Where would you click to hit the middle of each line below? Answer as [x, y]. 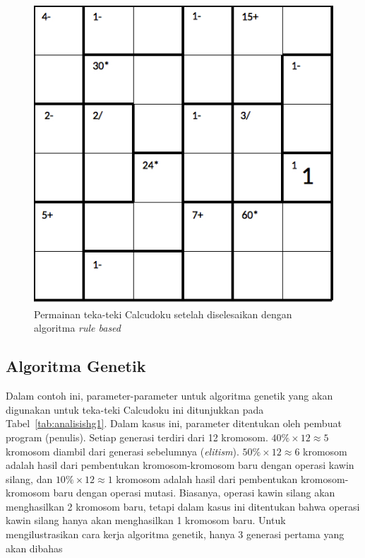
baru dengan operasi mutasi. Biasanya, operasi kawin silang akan [194, 493]
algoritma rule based [77, 328]
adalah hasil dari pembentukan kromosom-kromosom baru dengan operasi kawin [180, 465]
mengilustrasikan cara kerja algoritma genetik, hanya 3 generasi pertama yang [175, 534]
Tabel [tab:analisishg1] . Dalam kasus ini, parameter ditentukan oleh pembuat [174, 423]
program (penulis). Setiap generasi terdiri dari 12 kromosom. [137, 437]
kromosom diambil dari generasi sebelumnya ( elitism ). [122, 451]
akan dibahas [34, 548]
